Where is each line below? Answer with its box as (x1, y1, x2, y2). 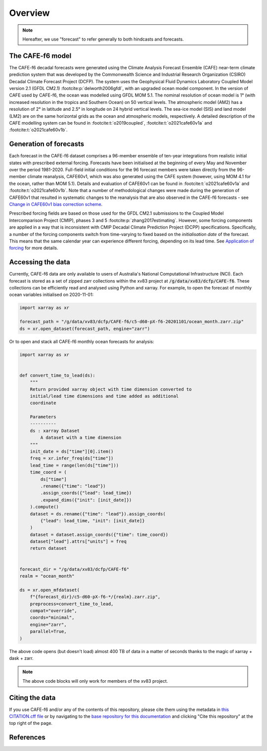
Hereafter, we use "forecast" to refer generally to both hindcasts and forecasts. (22, 36, 184, 42)
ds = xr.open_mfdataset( (19, 587, 80, 593)
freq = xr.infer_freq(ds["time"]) (30, 456, 114, 461)
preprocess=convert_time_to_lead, (30, 601, 114, 607)
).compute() (30, 504, 59, 510)
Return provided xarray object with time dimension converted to (30, 386, 192, 392)
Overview (9, 7, 50, 18)
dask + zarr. (9, 655, 34, 661)
